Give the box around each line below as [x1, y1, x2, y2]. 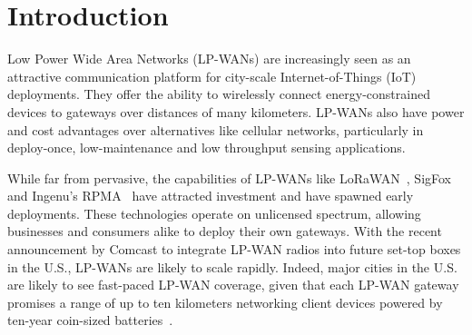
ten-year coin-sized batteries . [7, 310, 173, 330]
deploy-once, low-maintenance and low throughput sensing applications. [7, 138, 406, 157]
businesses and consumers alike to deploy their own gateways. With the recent [7, 222, 442, 241]
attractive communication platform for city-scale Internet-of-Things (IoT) [7, 66, 417, 85]
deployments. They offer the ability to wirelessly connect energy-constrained [7, 84, 430, 103]
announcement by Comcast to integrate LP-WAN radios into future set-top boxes [7, 240, 461, 259]
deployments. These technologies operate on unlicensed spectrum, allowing [7, 203, 421, 222]
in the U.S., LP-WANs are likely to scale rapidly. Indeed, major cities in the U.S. [7, 257, 457, 276]
